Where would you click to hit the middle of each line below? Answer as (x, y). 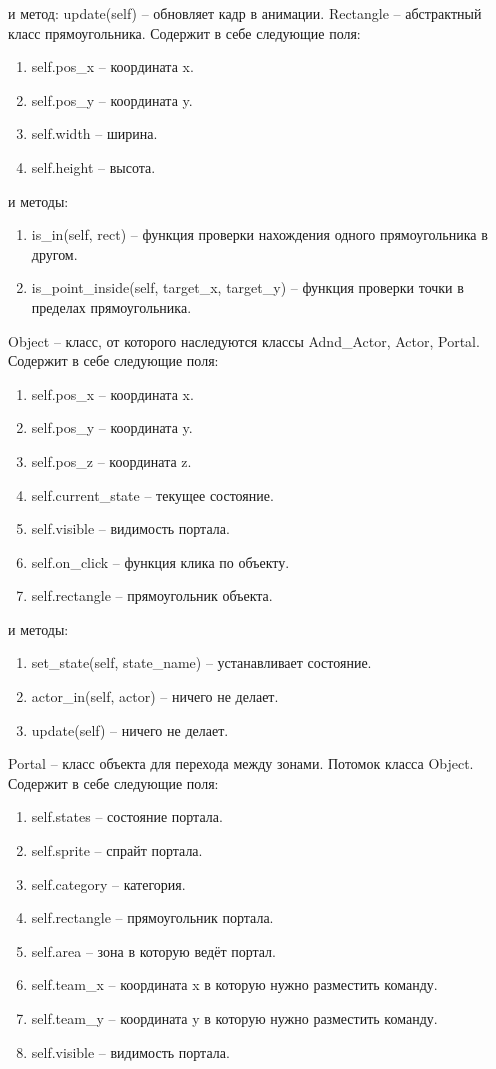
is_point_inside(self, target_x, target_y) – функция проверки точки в (247, 287)
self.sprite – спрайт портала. (117, 850)
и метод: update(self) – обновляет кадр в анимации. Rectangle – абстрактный (245, 13)
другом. (54, 253)
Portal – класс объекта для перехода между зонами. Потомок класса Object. (241, 763)
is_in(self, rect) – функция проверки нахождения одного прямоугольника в (259, 234)
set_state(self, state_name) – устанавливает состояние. (201, 662)
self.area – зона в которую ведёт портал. (153, 950)
